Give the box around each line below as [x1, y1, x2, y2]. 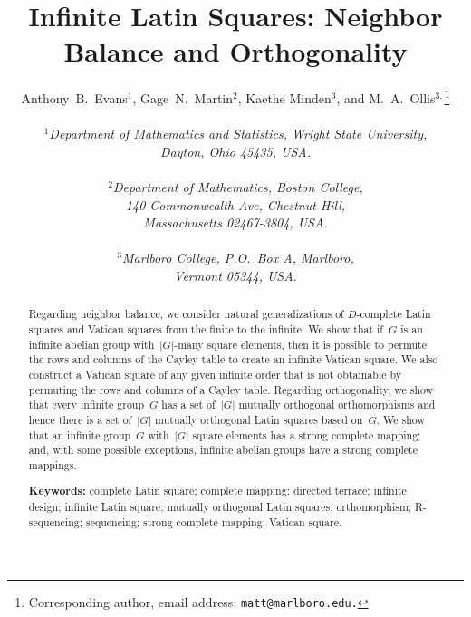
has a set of [161, 397, 216, 412]
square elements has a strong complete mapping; [192, 427, 421, 442]
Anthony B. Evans [21, 88, 128, 107]
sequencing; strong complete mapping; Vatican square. [85, 514, 342, 529]
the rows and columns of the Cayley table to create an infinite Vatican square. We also [28, 352, 438, 367]
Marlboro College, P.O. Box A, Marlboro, [121, 248, 354, 267]
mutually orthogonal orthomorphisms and [238, 397, 436, 412]
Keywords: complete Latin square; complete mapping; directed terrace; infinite [28, 483, 407, 499]
